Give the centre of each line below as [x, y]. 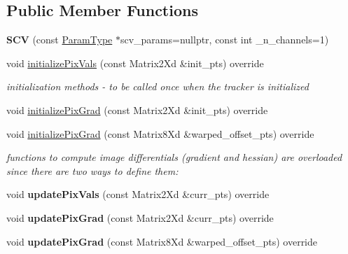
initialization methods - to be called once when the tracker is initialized [158, 86]
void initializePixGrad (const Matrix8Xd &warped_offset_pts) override [160, 133]
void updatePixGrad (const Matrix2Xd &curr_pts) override [140, 217]
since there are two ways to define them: [92, 170]
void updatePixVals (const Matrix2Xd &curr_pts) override [138, 194]
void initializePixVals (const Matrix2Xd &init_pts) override [135, 63]
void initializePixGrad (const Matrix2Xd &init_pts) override [137, 110]
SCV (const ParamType [60, 40]
